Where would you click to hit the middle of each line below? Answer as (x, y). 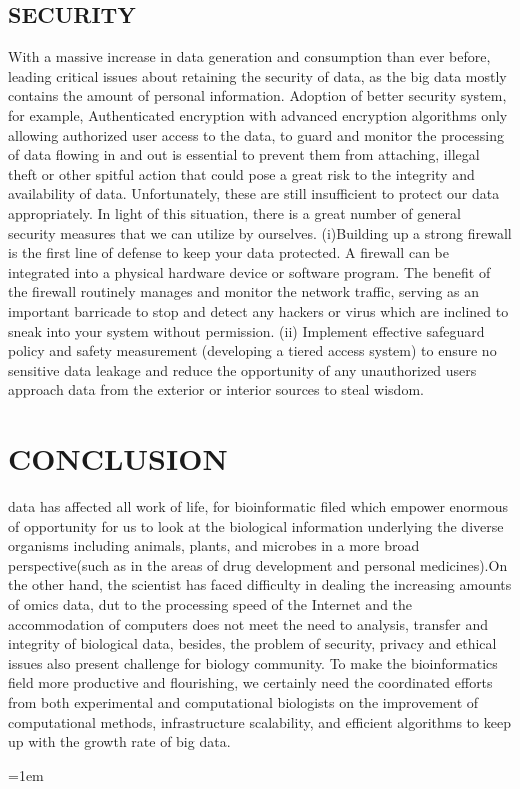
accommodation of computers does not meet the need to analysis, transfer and (248, 623)
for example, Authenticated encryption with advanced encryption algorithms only (258, 114)
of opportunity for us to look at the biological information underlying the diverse (256, 525)
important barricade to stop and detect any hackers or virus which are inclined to (258, 310)
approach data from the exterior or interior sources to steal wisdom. (216, 389)
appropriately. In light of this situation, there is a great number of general (234, 212)
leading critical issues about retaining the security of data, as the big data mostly (257, 75)
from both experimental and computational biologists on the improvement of (243, 701)
